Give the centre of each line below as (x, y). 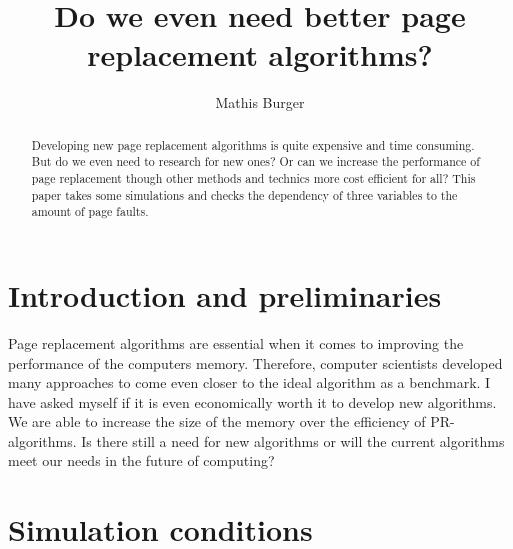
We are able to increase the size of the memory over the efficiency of (217, 421)
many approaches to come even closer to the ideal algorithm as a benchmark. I (249, 382)
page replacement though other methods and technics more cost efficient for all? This (253, 178)
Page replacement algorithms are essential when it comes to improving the (236, 342)
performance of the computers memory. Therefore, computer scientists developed (255, 362)
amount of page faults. (90, 211)
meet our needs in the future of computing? (141, 460)
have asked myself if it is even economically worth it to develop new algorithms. (252, 401)
